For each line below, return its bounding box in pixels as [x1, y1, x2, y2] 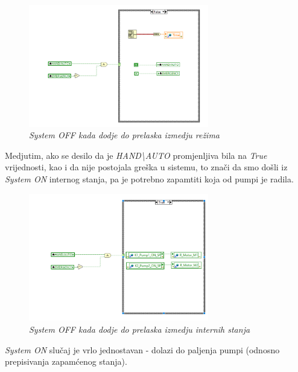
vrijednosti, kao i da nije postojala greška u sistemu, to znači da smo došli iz [5, 161, 288, 173]
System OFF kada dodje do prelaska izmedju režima [29, 129, 220, 141]
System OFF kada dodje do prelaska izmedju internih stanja [29, 322, 250, 335]
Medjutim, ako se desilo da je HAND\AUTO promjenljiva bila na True [5, 149, 267, 161]
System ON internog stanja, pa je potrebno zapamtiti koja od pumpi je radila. [5, 173, 294, 185]
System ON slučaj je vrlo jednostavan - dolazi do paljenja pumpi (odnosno [5, 343, 280, 356]
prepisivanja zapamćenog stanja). [5, 355, 127, 368]
